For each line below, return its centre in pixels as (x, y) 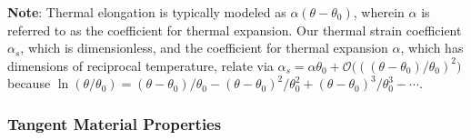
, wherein (379, 12)
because (29, 83)
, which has (432, 48)
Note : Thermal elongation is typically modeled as (147, 12)
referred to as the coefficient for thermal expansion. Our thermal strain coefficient (235, 30)
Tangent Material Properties (115, 123)
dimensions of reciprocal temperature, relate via (140, 65)
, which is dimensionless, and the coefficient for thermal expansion (204, 48)
